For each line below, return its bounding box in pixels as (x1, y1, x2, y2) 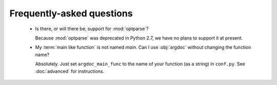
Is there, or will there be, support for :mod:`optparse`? (35, 26, 149, 32)
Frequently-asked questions (9, 8, 133, 19)
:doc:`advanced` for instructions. (35, 68, 105, 74)
